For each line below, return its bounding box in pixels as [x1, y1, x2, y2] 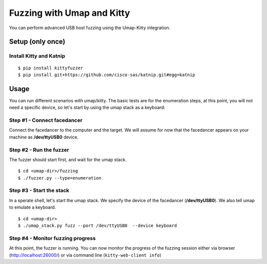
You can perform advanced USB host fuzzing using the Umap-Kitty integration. [9, 25, 171, 31]
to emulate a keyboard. [9, 204, 56, 210]
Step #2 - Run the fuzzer [9, 146, 69, 153]
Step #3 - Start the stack [9, 187, 69, 194]
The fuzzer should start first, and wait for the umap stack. [9, 156, 127, 163]
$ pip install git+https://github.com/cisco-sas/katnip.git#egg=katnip [18, 72, 195, 78]
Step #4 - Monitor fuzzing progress [9, 235, 96, 242]
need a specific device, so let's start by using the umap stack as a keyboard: [9, 104, 166, 111]
